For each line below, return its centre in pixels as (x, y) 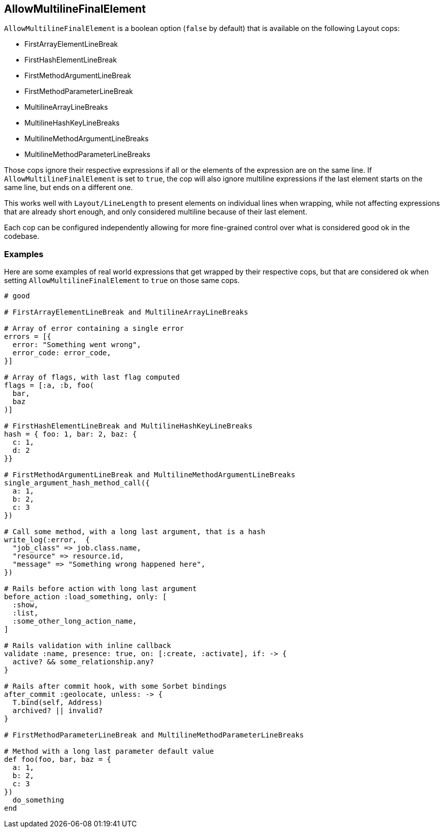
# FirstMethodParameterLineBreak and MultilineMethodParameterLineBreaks (154, 735)
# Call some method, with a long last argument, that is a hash (135, 532)
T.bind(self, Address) (57, 703)
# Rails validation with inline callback (88, 646)
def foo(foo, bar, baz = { (58, 760)
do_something (38, 800)
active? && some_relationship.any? (83, 662)
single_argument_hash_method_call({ (77, 483)
